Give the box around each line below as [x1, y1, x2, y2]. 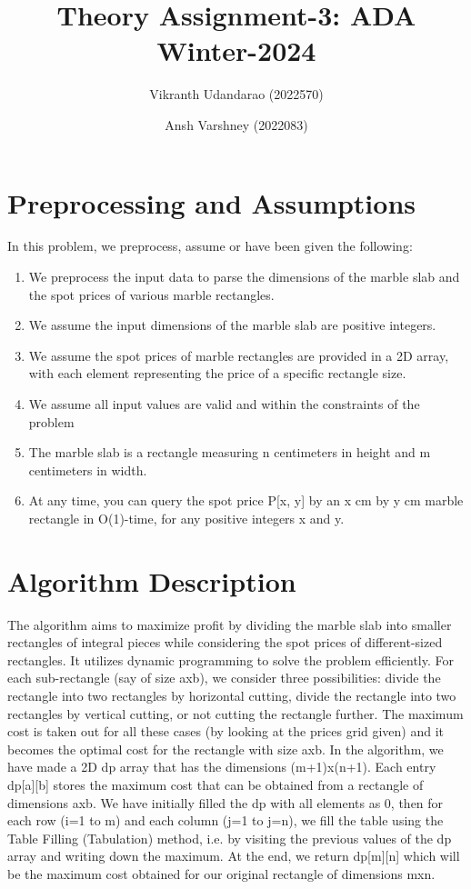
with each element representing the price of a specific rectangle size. [28, 364, 406, 383]
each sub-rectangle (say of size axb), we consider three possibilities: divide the [7, 668, 441, 687]
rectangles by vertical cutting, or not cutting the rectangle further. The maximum [7, 704, 464, 723]
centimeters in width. [28, 460, 147, 479]
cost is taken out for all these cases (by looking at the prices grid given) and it [7, 722, 445, 741]
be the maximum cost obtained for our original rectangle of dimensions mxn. [7, 864, 436, 883]
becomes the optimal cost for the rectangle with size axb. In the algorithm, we [7, 739, 444, 758]
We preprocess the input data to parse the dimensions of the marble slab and [28, 267, 460, 286]
